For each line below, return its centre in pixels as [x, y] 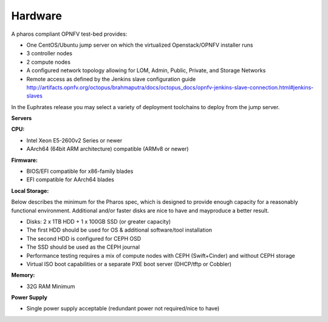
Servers [22, 118]
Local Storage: [30, 190]
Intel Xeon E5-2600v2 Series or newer [74, 140]
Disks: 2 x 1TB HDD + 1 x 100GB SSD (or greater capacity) [99, 221]
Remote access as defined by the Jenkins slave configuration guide [111, 79]
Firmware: [24, 160]
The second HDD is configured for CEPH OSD [84, 238]
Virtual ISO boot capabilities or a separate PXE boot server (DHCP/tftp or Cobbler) [129, 264]
